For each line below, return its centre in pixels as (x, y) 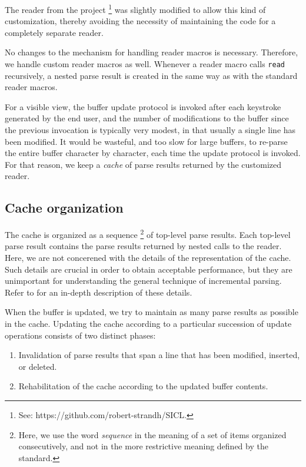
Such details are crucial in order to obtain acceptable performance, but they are (149, 269)
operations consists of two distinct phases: (80, 335)
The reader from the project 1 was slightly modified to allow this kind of (135, 9)
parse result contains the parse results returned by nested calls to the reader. (143, 246)
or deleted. (38, 366)
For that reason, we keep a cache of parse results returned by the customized (143, 164)
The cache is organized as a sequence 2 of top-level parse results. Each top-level (148, 233)
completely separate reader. (54, 32)
